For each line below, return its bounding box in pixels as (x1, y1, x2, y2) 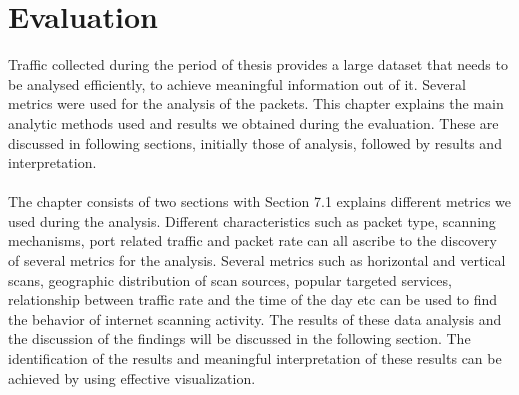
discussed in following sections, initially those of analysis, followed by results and (8, 132, 502, 153)
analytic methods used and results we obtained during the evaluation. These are (8, 112, 499, 133)
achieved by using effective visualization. (8, 367, 256, 388)
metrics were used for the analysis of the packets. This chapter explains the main (8, 93, 504, 114)
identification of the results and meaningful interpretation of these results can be (8, 348, 502, 369)
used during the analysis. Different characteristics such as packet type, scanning (8, 210, 496, 231)
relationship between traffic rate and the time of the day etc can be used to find (8, 289, 498, 310)
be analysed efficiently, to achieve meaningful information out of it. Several (8, 73, 466, 94)
